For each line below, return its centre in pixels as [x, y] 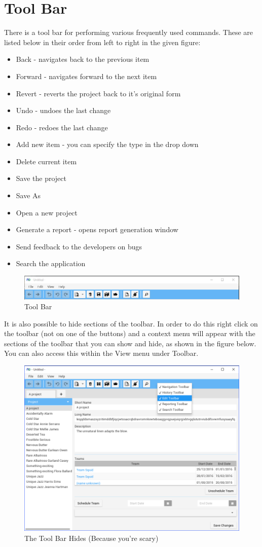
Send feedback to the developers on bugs [79, 246]
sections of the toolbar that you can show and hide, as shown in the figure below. [130, 343]
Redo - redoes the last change [62, 127]
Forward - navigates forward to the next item [86, 76]
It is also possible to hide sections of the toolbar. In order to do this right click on [131, 323]
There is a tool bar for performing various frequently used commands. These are [129, 32]
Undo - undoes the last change [63, 110]
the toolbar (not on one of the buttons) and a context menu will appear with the [130, 333]
